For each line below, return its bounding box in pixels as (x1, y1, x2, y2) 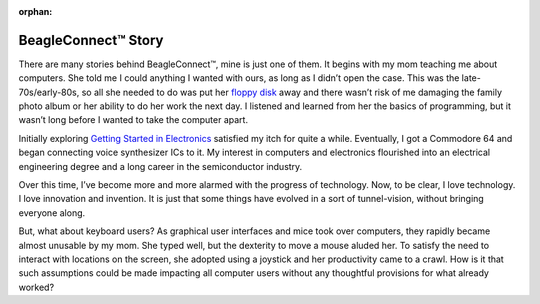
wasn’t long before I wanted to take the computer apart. (18, 114, 249, 126)
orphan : (18, 6, 53, 17)
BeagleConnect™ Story (18, 31, 164, 49)
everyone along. (18, 206, 86, 219)
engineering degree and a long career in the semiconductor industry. (18, 160, 303, 172)
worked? (18, 281, 55, 293)
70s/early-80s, (18, 86, 80, 98)
